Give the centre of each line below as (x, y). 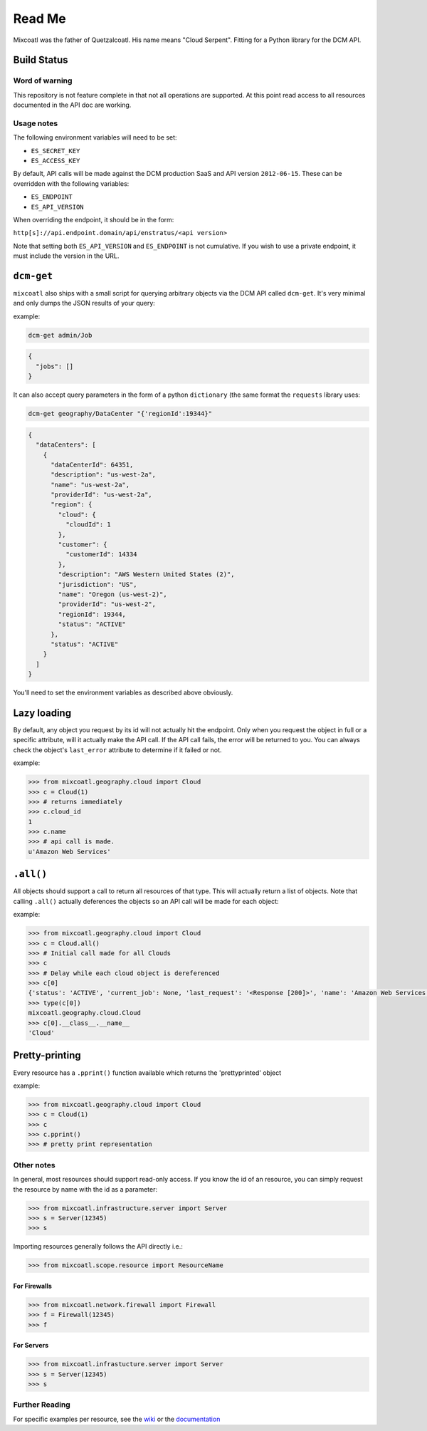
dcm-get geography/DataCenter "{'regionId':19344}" (120, 414)
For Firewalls (33, 1286)
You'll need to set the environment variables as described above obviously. (123, 693)
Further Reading (42, 1405)
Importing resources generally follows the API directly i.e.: (98, 1247)
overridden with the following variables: (71, 183)
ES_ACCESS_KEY (56, 161)
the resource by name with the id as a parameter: (85, 1189)
